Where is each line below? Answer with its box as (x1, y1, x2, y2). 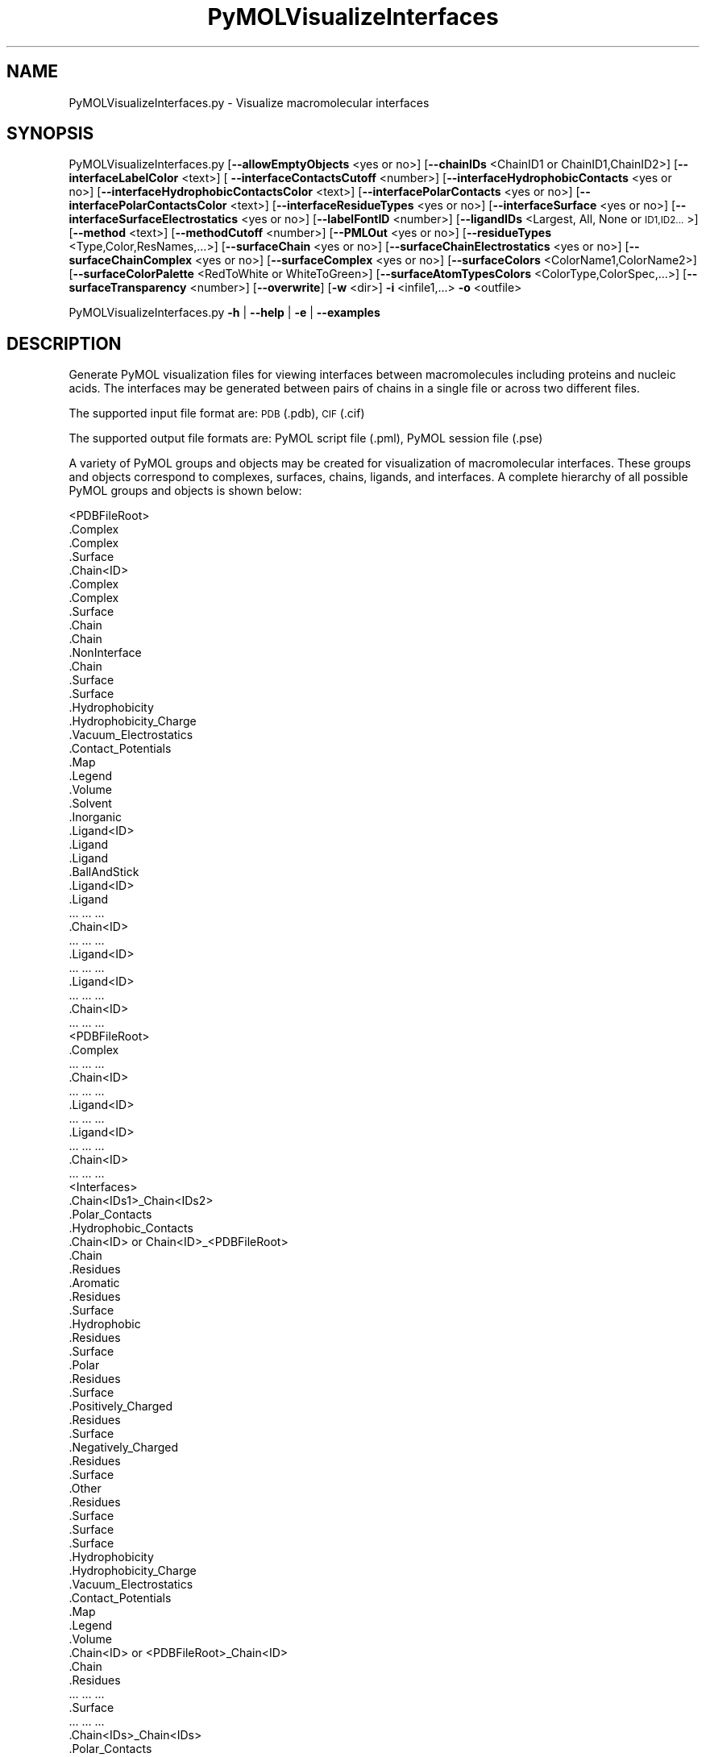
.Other (69, 1481, 102, 1496)
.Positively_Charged (69, 1399, 172, 1414)
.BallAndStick (69, 865, 139, 879)
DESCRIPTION (6, 333, 122, 354)
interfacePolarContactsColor (69, 198, 227, 213)
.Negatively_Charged (69, 1440, 179, 1455)
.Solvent (69, 796, 112, 811)
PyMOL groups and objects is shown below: (69, 484, 302, 498)
